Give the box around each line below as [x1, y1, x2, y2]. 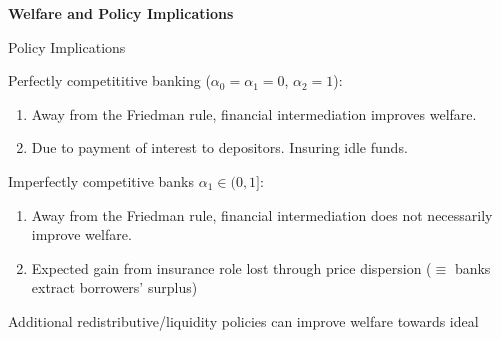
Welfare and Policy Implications [8, 3, 234, 23]
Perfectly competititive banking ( [8, 70, 211, 91]
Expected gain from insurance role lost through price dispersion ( [31, 257, 432, 278]
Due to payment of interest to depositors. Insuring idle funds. [31, 137, 408, 158]
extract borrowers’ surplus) [31, 277, 198, 298]
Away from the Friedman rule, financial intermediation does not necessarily [31, 204, 493, 225]
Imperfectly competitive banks [8, 170, 195, 191]
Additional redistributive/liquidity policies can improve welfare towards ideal [8, 310, 479, 331]
